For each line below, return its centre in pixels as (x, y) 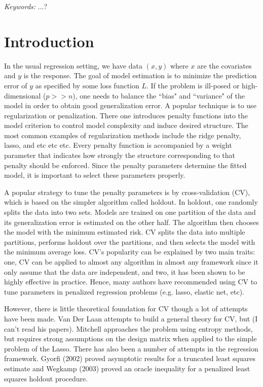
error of (16, 85)
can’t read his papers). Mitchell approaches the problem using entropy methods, (128, 328)
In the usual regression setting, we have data (73, 65)
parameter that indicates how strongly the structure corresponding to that (120, 155)
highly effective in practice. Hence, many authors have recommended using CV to (131, 282)
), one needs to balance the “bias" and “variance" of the (159, 95)
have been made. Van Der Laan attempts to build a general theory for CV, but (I (131, 318)
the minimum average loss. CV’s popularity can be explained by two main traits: (130, 252)
